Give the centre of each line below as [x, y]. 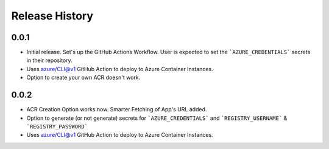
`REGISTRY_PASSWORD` [57, 126]
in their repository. [49, 60]
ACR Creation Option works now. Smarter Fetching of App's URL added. [117, 109]
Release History [52, 16]
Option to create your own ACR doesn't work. [83, 78]
